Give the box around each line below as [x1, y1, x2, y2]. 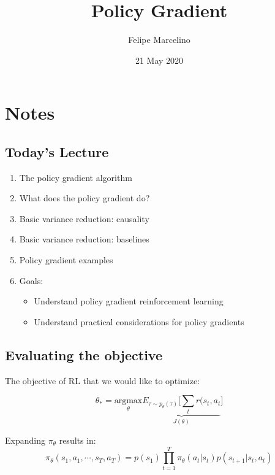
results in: [59, 434, 96, 447]
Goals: [19, 274, 43, 287]
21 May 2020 [135, 53, 184, 66]
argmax [114, 396, 143, 406]
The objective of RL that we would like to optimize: [5, 374, 200, 387]
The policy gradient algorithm [19, 171, 132, 183]
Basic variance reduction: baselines [19, 233, 149, 245]
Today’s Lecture [5, 142, 109, 161]
